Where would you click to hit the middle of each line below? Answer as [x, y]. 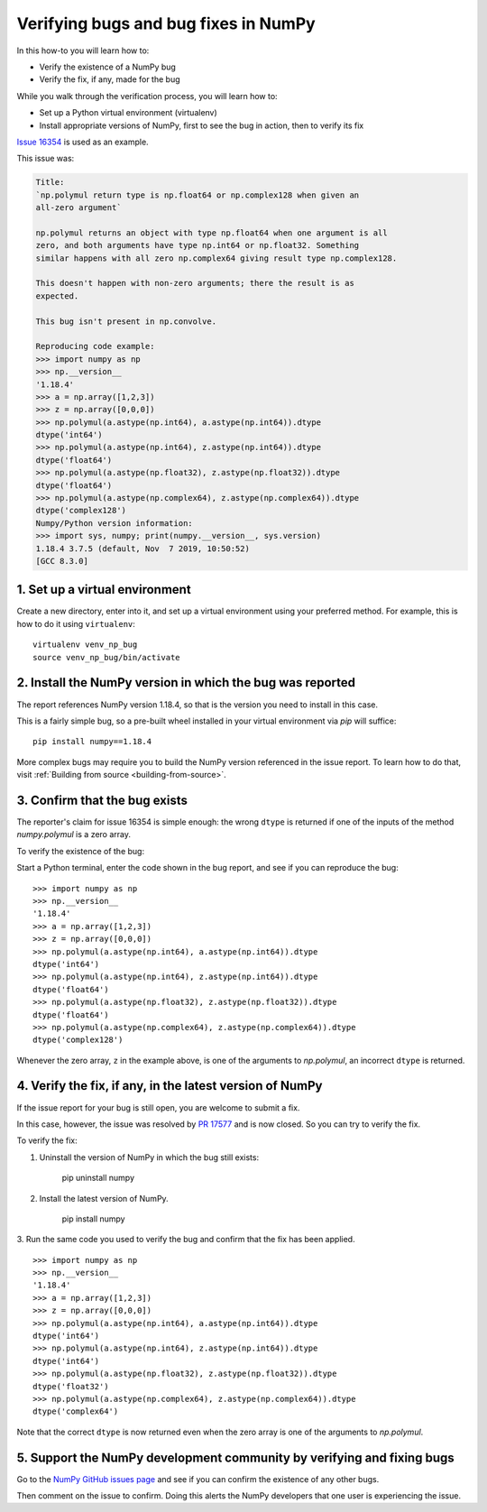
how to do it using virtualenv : [76, 623]
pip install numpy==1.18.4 [92, 742]
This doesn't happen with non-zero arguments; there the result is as [195, 283]
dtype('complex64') [76, 1411]
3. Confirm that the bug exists [102, 800]
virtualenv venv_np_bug [85, 645]
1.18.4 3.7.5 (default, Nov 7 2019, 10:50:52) [142, 549]
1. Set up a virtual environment [104, 590]
